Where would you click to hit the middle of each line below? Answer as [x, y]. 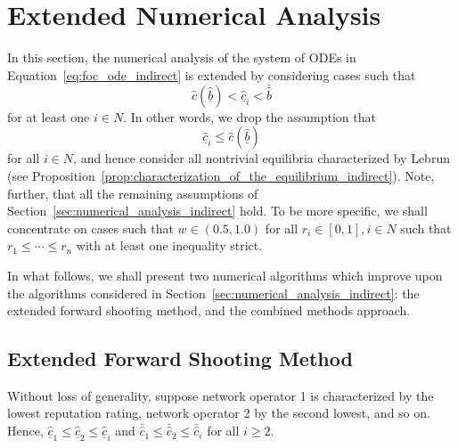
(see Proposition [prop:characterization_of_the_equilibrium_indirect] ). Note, [221, 175]
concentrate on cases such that [90, 228]
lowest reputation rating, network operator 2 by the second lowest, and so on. [219, 413]
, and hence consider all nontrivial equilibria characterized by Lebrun [262, 158]
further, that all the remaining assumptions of [133, 193]
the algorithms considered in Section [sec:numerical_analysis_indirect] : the [213, 293]
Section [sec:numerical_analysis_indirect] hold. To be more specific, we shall [217, 211]
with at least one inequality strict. [169, 245]
